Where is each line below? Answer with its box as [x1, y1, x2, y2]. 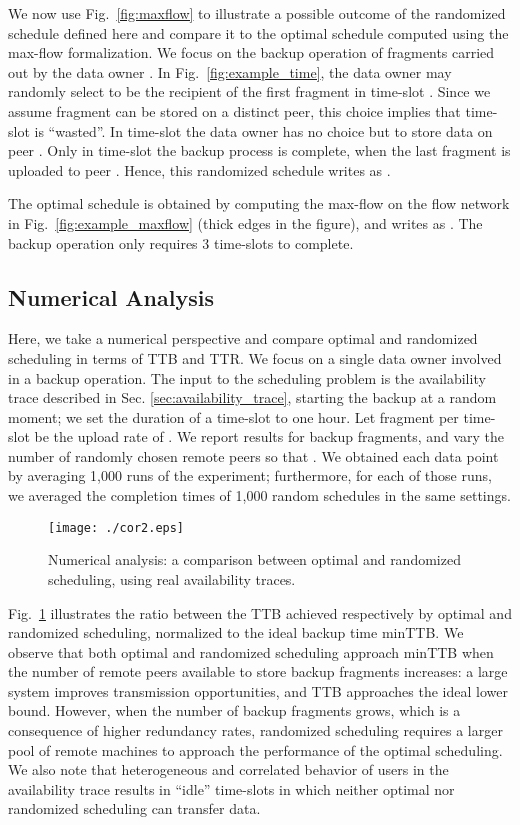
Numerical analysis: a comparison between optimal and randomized [48, 549, 461, 570]
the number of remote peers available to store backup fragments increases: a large [8, 661, 508, 682]
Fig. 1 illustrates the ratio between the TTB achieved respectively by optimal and [8, 602, 512, 623]
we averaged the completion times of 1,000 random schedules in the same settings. [8, 485, 511, 506]
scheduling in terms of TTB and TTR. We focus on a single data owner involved [8, 347, 502, 368]
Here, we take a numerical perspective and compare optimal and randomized [8, 328, 478, 349]
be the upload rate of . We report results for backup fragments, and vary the [34, 426, 505, 447]
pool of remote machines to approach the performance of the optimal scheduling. [8, 739, 503, 760]
